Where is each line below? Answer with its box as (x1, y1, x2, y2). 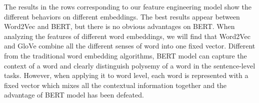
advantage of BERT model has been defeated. (4, 89, 144, 100)
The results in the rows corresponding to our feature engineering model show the (4, 1, 251, 11)
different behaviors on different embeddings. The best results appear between (4, 11, 240, 21)
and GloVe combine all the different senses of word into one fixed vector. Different (4, 40, 255, 51)
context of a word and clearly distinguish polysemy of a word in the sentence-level (4, 60, 255, 70)
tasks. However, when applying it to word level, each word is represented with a (4, 70, 248, 80)
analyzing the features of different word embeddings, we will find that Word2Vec (4, 30, 251, 41)
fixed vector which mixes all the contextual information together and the (4, 79, 227, 90)
